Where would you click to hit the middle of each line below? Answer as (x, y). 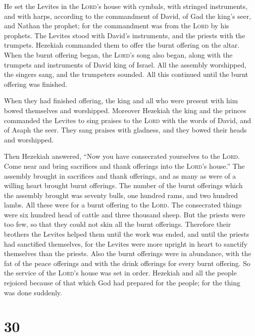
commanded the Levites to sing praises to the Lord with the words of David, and (128, 120)
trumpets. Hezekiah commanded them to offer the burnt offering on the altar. (122, 45)
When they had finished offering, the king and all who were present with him (121, 101)
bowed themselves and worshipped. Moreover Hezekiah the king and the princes (125, 110)
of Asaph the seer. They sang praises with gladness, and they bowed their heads (126, 130)
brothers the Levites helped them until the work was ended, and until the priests (127, 234)
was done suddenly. (33, 292)
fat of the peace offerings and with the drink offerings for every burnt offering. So (127, 263)
